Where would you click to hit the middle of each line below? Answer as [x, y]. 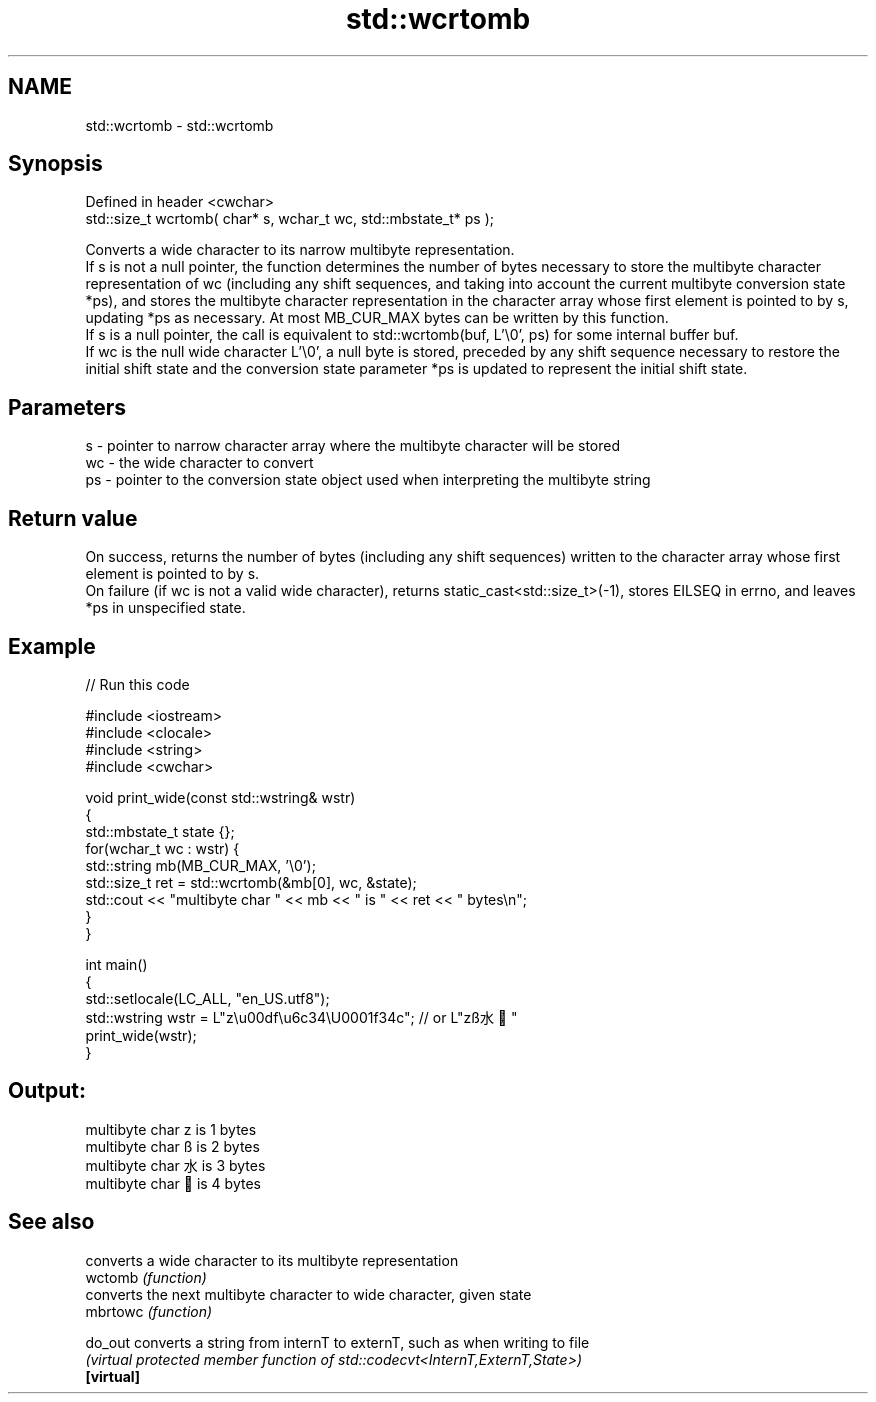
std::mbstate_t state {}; [160, 831]
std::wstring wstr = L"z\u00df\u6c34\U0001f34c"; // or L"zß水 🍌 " [301, 1017]
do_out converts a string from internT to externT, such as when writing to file [337, 1342]
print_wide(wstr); [141, 1035]
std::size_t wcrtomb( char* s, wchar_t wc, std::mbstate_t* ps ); [290, 219]
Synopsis [55, 164]
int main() [116, 964]
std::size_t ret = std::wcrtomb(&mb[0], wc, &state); [251, 882]
